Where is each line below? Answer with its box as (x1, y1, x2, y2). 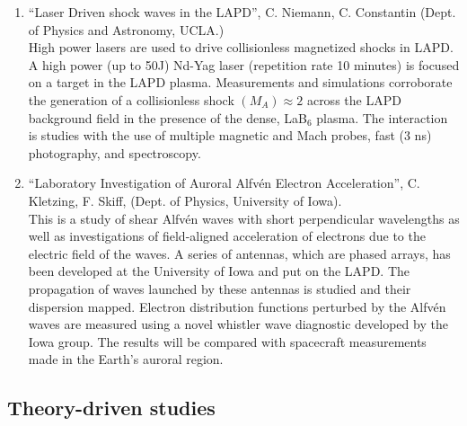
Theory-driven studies (7, 394, 216, 422)
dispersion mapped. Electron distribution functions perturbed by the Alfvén (28, 297, 446, 315)
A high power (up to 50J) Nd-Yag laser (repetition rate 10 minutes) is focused (28, 55, 460, 74)
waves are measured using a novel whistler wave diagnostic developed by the (28, 315, 448, 333)
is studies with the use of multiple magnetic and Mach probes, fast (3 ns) (28, 126, 432, 145)
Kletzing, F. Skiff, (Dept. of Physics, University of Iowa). (28, 191, 342, 209)
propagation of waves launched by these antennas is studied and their (28, 279, 411, 297)
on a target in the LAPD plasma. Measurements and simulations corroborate (28, 73, 453, 92)
